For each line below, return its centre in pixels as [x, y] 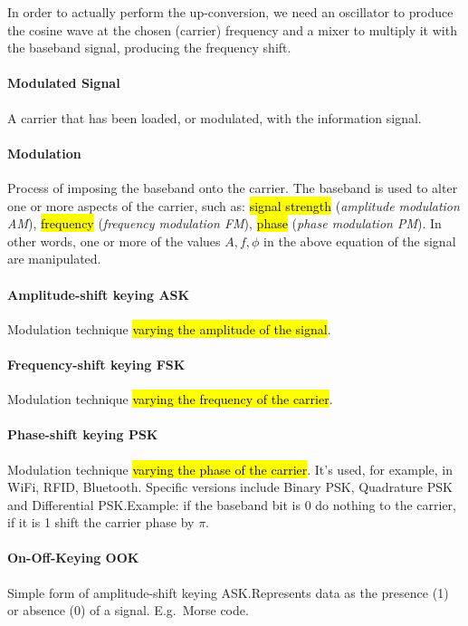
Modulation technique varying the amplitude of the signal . [169, 328]
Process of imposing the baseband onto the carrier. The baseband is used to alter [233, 187]
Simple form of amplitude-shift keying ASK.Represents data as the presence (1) [228, 592]
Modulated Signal [64, 83]
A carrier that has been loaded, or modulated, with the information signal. [215, 117]
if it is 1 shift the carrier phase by [101, 522]
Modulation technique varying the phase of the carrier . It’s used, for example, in [230, 469]
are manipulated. [54, 259]
